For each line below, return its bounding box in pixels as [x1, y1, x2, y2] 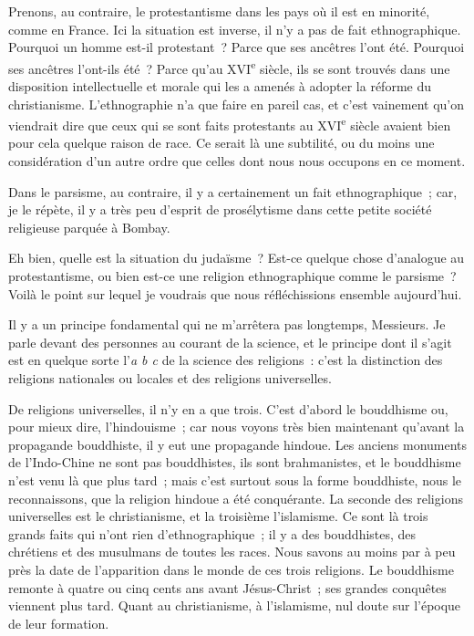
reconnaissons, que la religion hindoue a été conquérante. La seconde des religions [8, 488, 463, 507]
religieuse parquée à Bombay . [8, 217, 170, 236]
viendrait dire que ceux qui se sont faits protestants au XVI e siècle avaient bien [8, 113, 451, 134]
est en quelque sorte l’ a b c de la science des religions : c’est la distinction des [8, 350, 443, 370]
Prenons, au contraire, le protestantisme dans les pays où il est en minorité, [8, 2, 430, 20]
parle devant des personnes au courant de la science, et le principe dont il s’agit [8, 332, 452, 351]
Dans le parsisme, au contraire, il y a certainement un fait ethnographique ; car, [8, 182, 458, 201]
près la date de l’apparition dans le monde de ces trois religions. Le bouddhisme [8, 559, 454, 579]
